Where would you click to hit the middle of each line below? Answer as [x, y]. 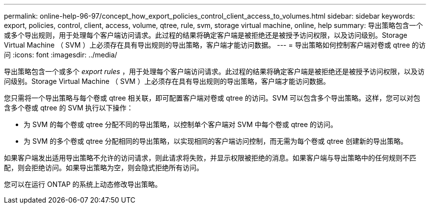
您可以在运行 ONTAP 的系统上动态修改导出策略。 [83, 184]
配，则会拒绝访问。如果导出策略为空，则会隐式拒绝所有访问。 [104, 168]
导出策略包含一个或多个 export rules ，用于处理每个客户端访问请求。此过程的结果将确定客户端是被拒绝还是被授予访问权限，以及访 [214, 71]
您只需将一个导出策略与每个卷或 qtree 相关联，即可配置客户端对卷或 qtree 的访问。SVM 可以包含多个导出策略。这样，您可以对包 [212, 98]
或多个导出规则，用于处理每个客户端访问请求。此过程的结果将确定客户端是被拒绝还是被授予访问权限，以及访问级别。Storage [206, 35]
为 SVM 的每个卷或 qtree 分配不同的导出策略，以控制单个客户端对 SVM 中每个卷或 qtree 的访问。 [181, 124]
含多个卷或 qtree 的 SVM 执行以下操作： [69, 108]
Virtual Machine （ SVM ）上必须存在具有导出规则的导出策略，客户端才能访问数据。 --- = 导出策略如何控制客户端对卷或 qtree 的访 [215, 45]
